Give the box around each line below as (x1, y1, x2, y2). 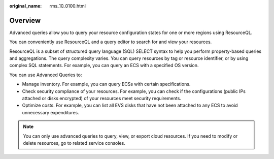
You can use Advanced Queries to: (9, 72, 82, 78)
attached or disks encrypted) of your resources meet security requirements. (22, 96, 181, 102)
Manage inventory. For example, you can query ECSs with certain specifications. (22, 81, 191, 87)
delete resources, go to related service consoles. (23, 140, 125, 146)
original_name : (9, 3, 42, 9)
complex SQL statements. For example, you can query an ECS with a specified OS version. (9, 62, 199, 69)
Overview (9, 16, 41, 25)
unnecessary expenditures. (22, 109, 80, 115)
